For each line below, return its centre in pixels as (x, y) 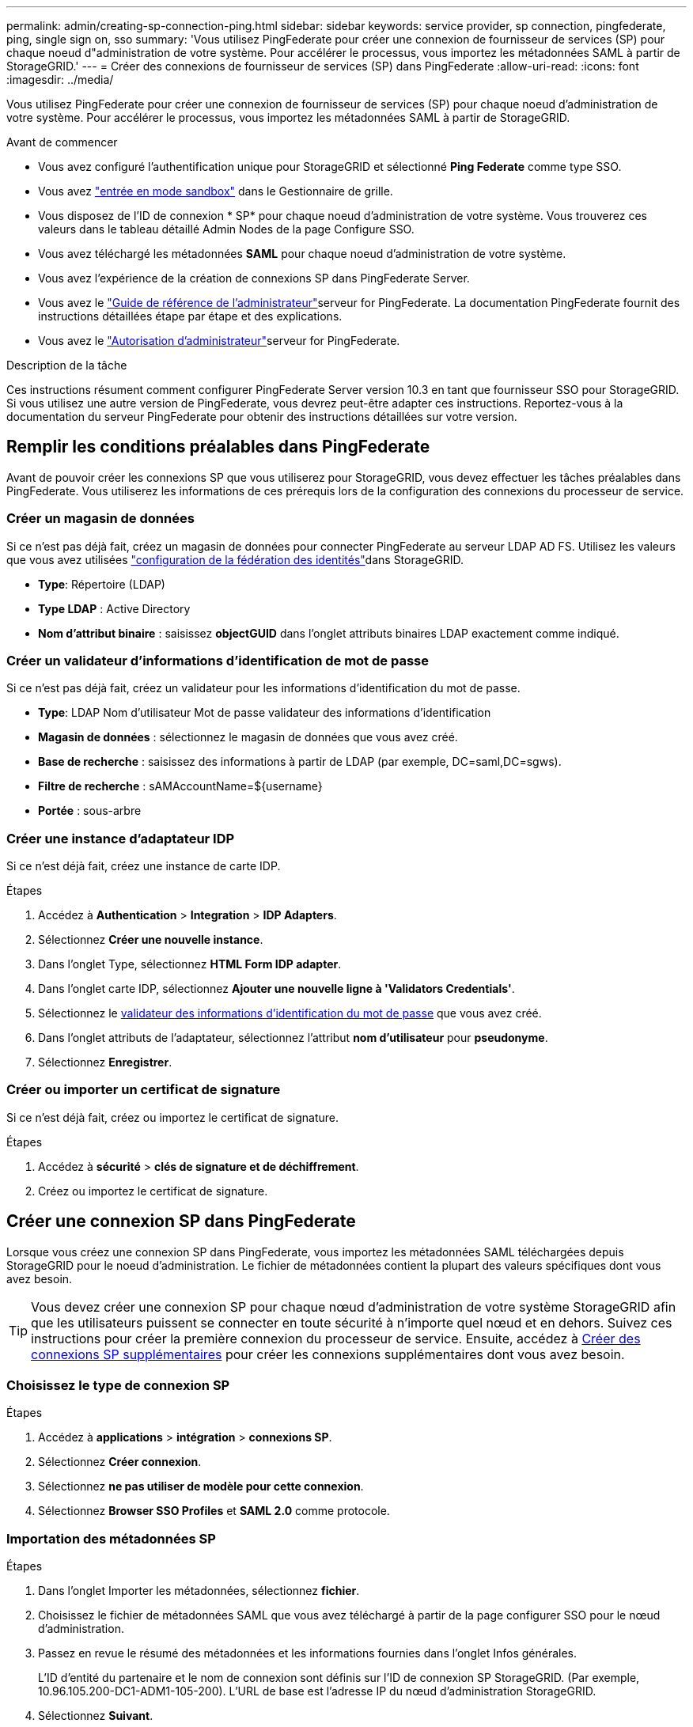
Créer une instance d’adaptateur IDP (121, 838)
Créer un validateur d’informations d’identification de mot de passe (218, 660)
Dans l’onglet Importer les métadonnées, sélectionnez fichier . (199, 1591)
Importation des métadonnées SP (111, 1538)
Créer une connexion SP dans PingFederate (181, 1221)
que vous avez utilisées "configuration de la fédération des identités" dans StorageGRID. (235, 559)
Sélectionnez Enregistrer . (105, 1062)
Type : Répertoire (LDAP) (102, 584)
